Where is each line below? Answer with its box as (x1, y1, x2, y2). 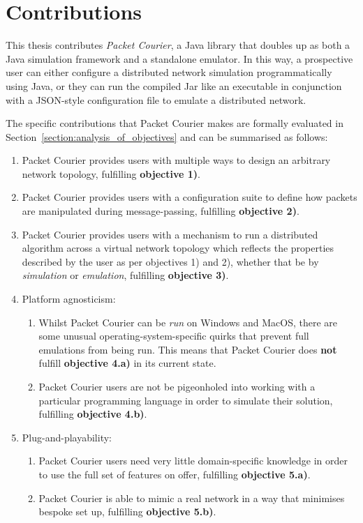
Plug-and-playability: (22, 430, 112, 444)
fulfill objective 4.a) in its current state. (38, 356, 216, 370)
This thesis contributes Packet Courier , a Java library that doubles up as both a (6, 38, 350, 52)
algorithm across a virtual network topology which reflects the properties (22, 241, 334, 255)
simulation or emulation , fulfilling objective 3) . (22, 268, 229, 282)
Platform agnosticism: (22, 291, 116, 306)
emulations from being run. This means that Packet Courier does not (38, 342, 337, 356)
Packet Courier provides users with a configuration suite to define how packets (22, 190, 357, 204)
